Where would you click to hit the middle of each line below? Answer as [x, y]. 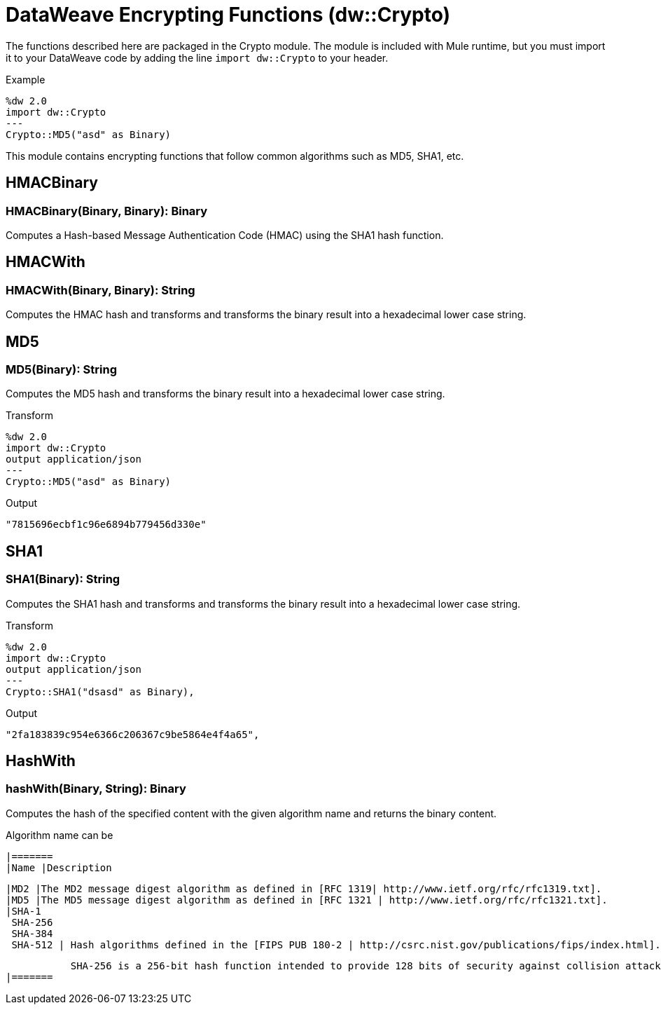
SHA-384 [32, 933]
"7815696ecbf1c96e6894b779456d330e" [106, 525]
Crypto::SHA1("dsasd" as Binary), [100, 691]
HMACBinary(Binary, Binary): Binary [107, 211]
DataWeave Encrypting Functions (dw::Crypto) [228, 15]
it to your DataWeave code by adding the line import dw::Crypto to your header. [197, 57]
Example [26, 79]
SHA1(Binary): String [63, 579]
